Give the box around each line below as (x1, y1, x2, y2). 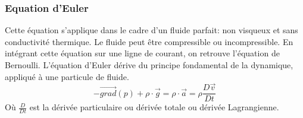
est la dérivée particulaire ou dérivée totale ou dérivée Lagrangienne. (29, 101, 279, 113)
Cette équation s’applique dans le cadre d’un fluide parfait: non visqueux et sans (5, 24, 298, 36)
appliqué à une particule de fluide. (5, 70, 129, 82)
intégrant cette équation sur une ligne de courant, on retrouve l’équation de (5, 47, 280, 59)
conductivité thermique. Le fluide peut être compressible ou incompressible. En (5, 35, 293, 47)
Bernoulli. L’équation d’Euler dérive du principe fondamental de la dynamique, (5, 59, 293, 71)
